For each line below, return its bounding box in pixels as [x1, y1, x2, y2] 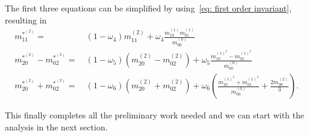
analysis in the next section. [5, 120, 108, 133]
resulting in [5, 13, 47, 26]
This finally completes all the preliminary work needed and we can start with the [5, 109, 304, 121]
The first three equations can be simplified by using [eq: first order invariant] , [5, 2, 292, 14]
